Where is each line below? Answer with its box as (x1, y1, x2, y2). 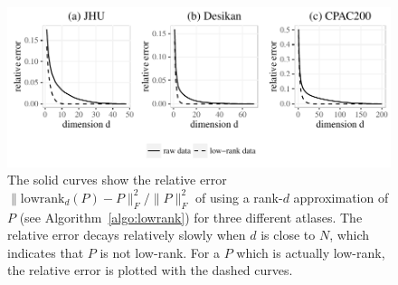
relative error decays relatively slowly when (7, 225, 246, 244)
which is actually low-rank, (236, 242, 385, 261)
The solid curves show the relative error (7, 170, 227, 189)
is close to (261, 225, 316, 244)
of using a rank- (195, 187, 283, 206)
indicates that (7, 242, 84, 261)
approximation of (293, 187, 389, 206)
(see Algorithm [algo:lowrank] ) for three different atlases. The (19, 207, 363, 226)
